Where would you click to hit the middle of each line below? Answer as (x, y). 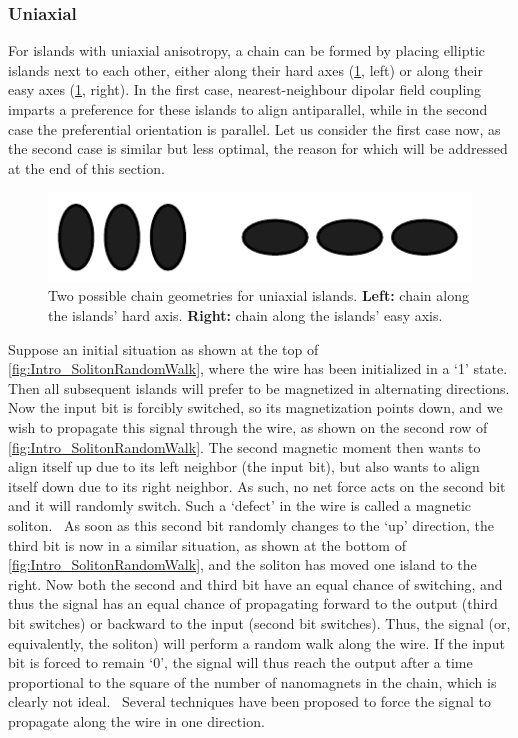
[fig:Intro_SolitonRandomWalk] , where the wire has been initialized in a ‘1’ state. (258, 368)
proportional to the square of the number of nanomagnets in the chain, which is (252, 681)
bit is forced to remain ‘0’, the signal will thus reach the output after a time (240, 662)
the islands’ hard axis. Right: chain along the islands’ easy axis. (245, 315)
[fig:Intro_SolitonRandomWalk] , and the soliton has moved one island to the (242, 564)
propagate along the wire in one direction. (136, 720)
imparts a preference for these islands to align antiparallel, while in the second (248, 109)
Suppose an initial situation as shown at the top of (163, 348)
